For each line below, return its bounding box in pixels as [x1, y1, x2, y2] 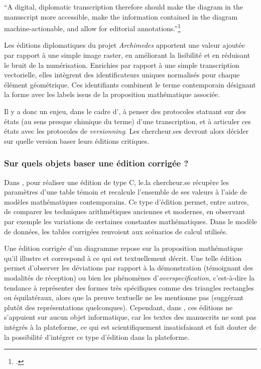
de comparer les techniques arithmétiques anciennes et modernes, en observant [4, 206, 245, 217]
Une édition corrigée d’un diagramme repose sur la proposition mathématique [4, 243, 243, 253]
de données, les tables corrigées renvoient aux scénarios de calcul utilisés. [4, 226, 228, 236]
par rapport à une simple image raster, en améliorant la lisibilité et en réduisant [4, 50, 250, 60]
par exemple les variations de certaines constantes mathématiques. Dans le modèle [4, 216, 257, 226]
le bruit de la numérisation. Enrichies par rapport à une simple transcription [4, 59, 239, 70]
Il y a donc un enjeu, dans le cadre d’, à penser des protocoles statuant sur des [4, 106, 246, 116]
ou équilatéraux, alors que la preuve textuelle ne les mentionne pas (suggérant [4, 292, 244, 303]
